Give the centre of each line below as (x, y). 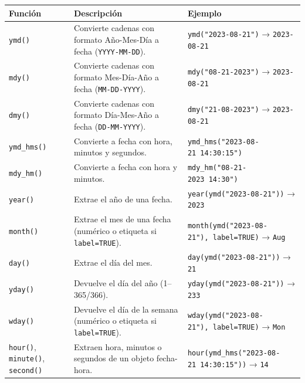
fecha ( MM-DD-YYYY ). (110, 88)
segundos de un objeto (114, 358)
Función (25, 13)
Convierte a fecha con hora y (126, 167)
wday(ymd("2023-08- (225, 316)
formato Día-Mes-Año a (116, 115)
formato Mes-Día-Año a (116, 77)
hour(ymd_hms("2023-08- (234, 353)
